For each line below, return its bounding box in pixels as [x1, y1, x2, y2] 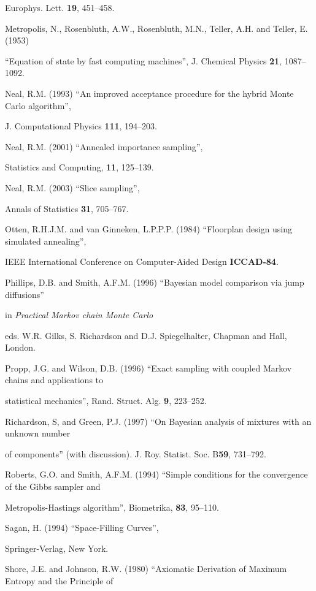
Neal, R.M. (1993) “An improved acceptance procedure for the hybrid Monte [5, 86, 294, 99]
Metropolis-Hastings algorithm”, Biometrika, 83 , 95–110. [5, 500, 219, 513]
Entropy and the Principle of [5, 574, 114, 587]
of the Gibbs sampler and [5, 480, 101, 493]
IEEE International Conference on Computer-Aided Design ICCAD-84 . [5, 255, 279, 268]
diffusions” [5, 288, 44, 300]
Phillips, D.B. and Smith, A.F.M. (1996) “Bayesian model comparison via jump [5, 275, 304, 288]
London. [5, 341, 36, 354]
